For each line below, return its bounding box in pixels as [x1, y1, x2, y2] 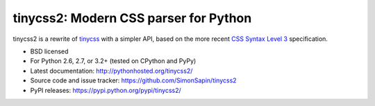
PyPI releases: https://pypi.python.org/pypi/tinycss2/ [30, 86, 182, 94]
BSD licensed [30, 47, 69, 55]
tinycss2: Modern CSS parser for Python [12, 10, 252, 26]
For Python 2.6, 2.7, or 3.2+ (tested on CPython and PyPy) [30, 57, 197, 65]
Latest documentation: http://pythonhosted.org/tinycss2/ [30, 67, 193, 75]
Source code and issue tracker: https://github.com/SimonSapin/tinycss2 [30, 76, 237, 85]
